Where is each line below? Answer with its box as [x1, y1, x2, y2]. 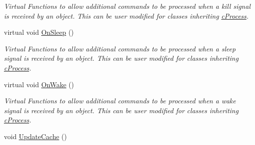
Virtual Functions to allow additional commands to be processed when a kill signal [4, 1, 251, 11]
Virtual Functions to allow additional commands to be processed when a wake [4, 96, 236, 106]
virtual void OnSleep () [4, 27, 74, 37]
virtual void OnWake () [4, 79, 74, 89]
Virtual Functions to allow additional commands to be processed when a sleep [4, 43, 236, 53]
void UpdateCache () [4, 131, 67, 141]
